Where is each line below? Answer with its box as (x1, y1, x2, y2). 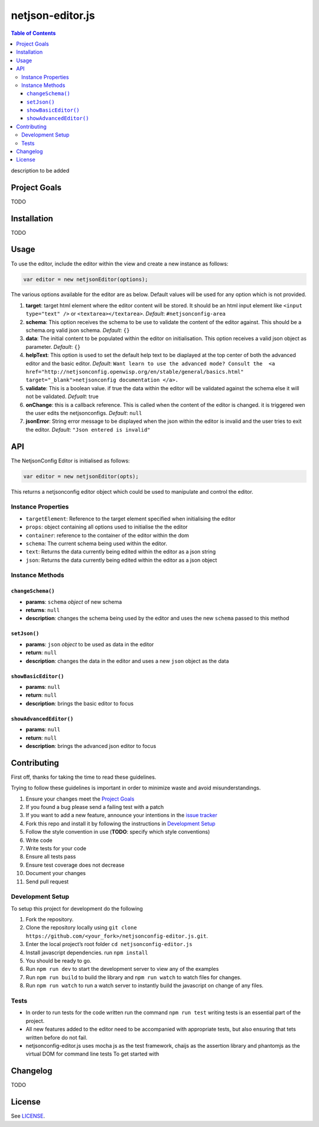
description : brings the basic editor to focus (25, 699, 134, 707)
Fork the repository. (25, 916, 74, 923)
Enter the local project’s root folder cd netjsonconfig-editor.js (25, 941, 193, 948)
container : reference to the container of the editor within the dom (25, 532, 189, 539)
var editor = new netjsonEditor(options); (23, 276, 148, 283)
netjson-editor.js (11, 9, 95, 22)
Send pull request (25, 878, 69, 885)
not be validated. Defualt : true (25, 393, 99, 400)
